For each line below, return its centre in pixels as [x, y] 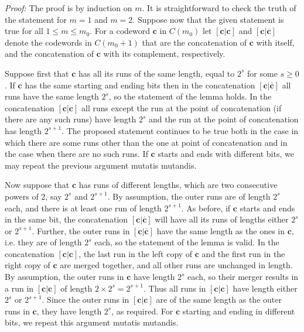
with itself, [275, 42]
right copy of [28, 265]
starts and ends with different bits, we [226, 154]
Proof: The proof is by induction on [69, 8]
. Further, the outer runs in [81, 230]
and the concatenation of [49, 54]
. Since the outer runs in [86, 300]
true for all [24, 31]
